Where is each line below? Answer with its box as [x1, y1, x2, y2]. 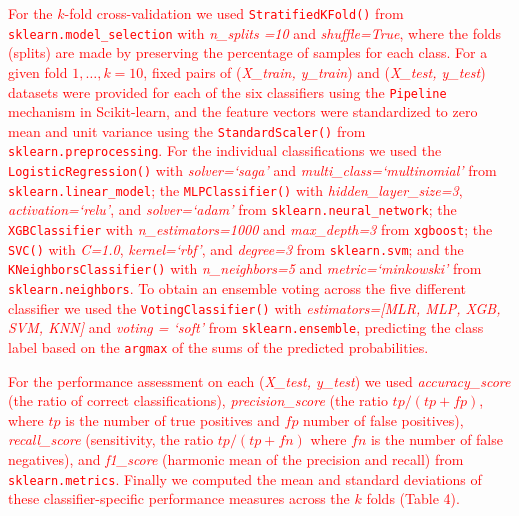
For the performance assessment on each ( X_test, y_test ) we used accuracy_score [8, 370, 511, 391]
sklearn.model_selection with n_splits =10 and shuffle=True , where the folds [8, 22, 502, 43]
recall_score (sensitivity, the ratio [8, 429, 214, 450]
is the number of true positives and [65, 409, 280, 430]
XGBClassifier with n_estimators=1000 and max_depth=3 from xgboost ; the [8, 219, 493, 240]
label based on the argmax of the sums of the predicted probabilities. [8, 336, 429, 357]
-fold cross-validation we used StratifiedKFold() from [64, 3, 404, 23]
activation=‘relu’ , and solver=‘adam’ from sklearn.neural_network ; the [8, 199, 457, 220]
